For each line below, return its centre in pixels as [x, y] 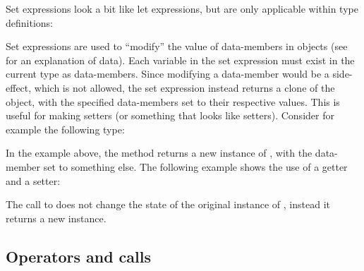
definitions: [29, 22]
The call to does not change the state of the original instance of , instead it [168, 204]
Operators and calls [79, 256]
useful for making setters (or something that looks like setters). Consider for [170, 115]
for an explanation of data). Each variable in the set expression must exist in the [180, 60]
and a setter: [33, 180]
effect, [19, 87]
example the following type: [65, 129]
